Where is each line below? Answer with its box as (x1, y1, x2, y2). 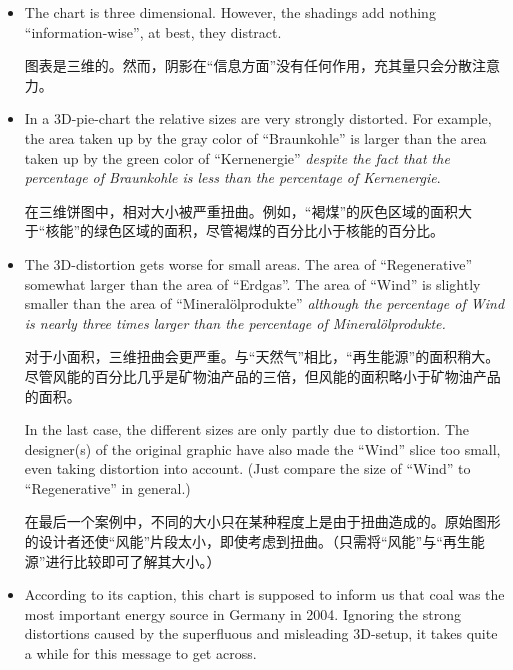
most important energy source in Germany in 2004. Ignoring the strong (24, 603, 461, 624)
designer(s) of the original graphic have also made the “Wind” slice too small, (24, 438, 501, 459)
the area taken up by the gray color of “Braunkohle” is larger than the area (24, 127, 487, 148)
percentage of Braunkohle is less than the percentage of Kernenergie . (24, 167, 441, 188)
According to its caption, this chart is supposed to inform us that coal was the (24, 584, 505, 605)
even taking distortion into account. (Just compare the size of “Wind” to (24, 458, 471, 479)
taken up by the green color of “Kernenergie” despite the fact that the (24, 147, 450, 168)
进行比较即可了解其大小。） (45, 550, 221, 571)
